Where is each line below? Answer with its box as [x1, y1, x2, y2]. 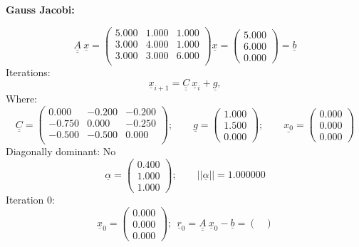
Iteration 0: [6, 191, 55, 206]
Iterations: [6, 64, 51, 79]
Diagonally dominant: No [6, 144, 116, 159]
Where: [6, 91, 37, 106]
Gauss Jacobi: [6, 2, 75, 16]
